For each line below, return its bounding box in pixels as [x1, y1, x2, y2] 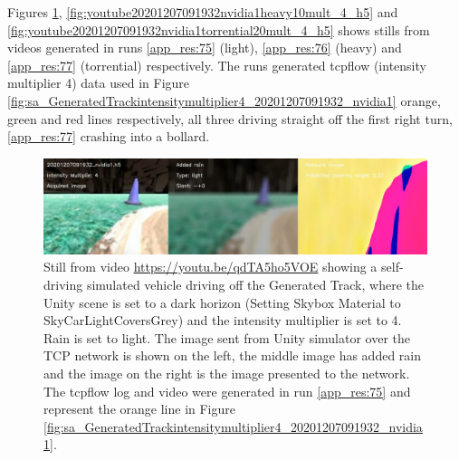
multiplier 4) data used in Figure [7, 73, 190, 92]
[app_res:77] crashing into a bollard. [7, 127, 210, 146]
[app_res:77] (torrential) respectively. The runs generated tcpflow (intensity [7, 55, 426, 74]
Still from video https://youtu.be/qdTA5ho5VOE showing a [43, 257, 378, 276]
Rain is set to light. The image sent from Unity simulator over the [43, 328, 411, 347]
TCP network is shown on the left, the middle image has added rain [43, 346, 421, 365]
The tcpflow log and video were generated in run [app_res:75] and [43, 381, 411, 400]
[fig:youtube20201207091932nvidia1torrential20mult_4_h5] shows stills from [7, 20, 430, 39]
